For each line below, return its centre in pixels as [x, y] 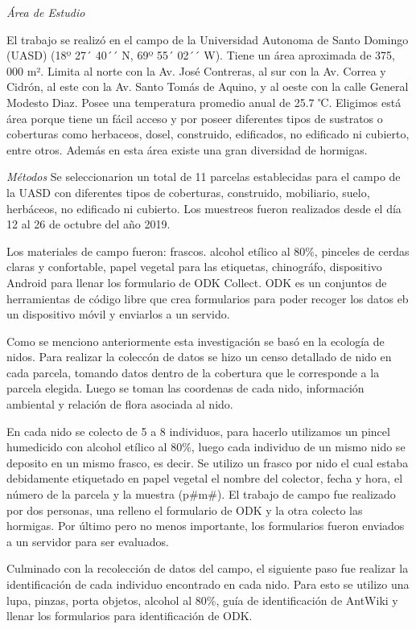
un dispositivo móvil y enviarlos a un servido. [118, 314]
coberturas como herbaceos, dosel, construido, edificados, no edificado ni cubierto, [208, 134]
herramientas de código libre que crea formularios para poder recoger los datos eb [208, 298]
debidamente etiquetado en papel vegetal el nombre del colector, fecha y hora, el [205, 478]
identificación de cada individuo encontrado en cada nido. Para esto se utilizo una [208, 584]
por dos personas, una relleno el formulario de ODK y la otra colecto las [185, 510]
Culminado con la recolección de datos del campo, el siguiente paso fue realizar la [208, 568]
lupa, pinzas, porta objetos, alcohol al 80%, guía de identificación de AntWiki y [202, 600]
